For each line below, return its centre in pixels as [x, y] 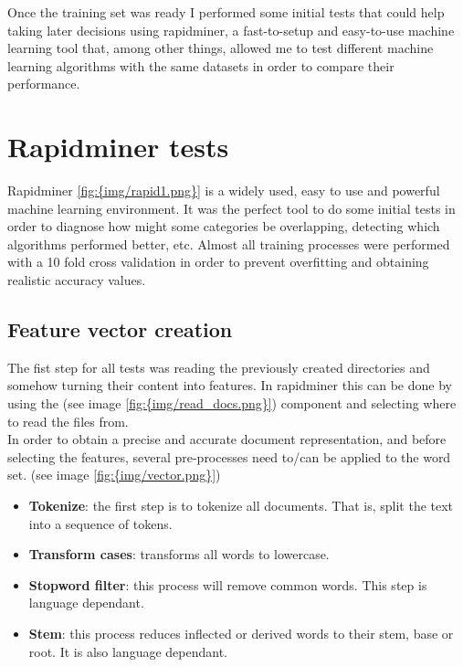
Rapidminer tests [118, 147]
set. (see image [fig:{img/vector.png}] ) [114, 475]
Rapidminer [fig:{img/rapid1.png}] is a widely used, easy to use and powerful [224, 191]
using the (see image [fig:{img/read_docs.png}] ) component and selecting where [232, 403]
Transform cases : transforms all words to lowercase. [179, 554]
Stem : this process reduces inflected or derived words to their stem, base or [241, 633]
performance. [44, 84]
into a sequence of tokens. [100, 523]
